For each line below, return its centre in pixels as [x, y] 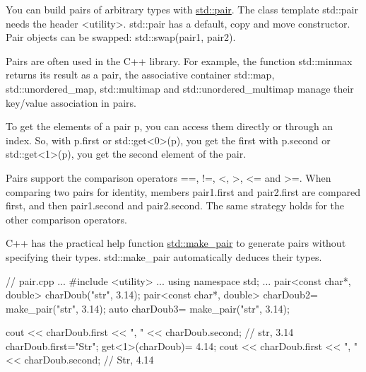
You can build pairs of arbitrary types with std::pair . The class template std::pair [182, 9]
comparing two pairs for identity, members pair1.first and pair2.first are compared [183, 191]
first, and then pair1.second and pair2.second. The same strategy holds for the [175, 205]
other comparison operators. [66, 219]
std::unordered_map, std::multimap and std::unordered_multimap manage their [180, 88]
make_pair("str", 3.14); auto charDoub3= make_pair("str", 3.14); [148, 308]
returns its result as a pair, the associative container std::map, [140, 75]
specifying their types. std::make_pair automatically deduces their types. [164, 256]
